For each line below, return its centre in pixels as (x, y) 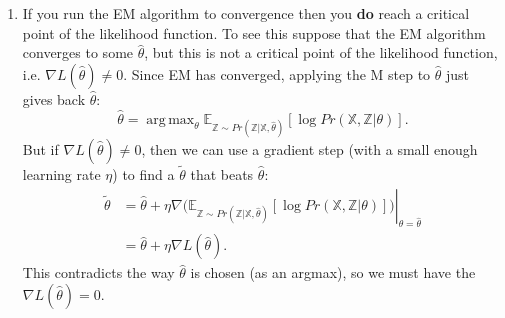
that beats (222, 174)
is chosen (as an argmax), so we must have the (333, 272)
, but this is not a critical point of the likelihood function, (321, 52)
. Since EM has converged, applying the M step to (277, 73)
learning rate (61, 174)
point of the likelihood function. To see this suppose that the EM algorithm (254, 32)
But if (40, 148)
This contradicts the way (98, 272)
